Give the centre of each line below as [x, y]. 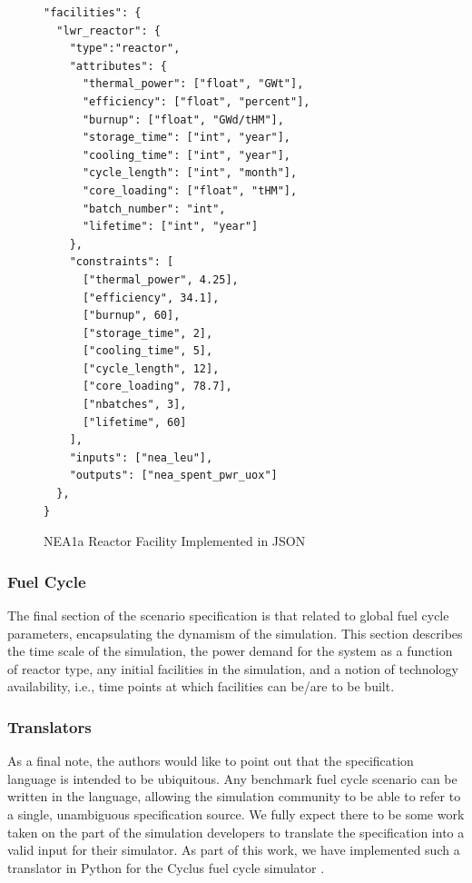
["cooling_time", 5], [147, 351]
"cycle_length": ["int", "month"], [190, 173]
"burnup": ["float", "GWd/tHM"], [183, 119]
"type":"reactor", [125, 49]
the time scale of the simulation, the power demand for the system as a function [230, 651]
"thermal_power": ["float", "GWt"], [193, 84]
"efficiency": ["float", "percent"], [196, 101]
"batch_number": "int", [154, 208]
